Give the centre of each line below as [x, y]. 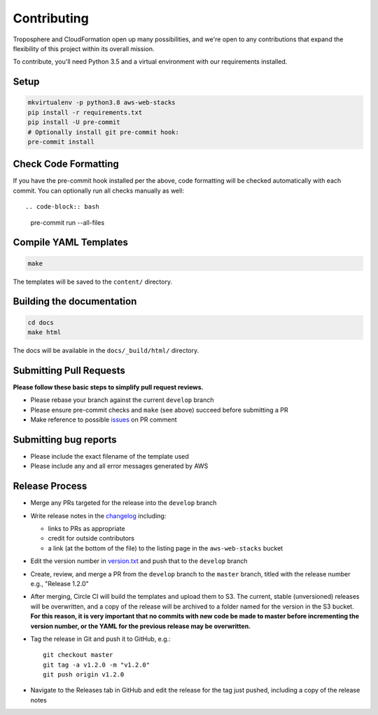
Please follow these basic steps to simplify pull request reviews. [108, 387]
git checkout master [78, 655]
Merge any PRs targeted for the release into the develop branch [124, 503]
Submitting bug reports [65, 439]
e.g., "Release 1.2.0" [59, 583]
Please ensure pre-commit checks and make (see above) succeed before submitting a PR [159, 410]
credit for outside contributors [91, 539]
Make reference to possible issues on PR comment [104, 419]
